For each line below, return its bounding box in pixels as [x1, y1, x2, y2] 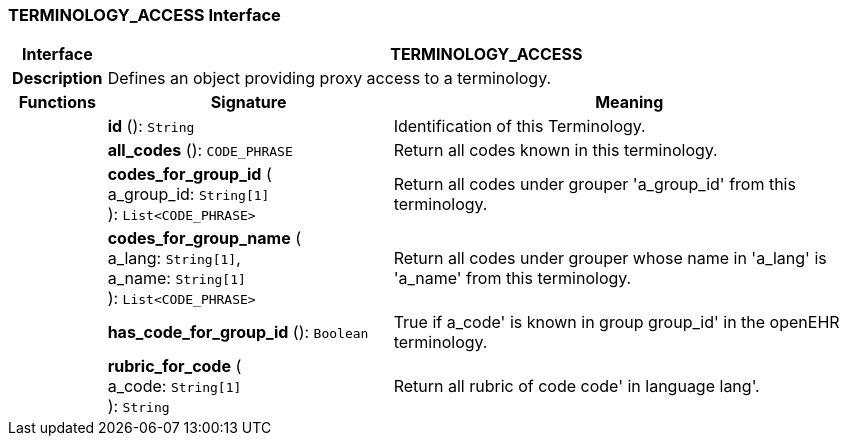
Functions [18, 92, 96, 113]
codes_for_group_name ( [107, 228, 302, 249]
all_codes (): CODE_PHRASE [107, 140, 293, 161]
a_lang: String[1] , [107, 248, 241, 269]
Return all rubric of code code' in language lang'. [393, 376, 760, 397]
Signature [210, 92, 287, 113]
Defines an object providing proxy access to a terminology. [107, 68, 552, 89]
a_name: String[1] [107, 268, 246, 289]
